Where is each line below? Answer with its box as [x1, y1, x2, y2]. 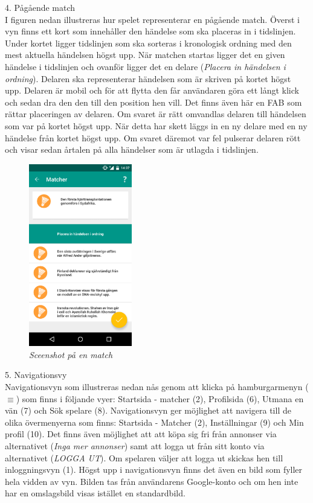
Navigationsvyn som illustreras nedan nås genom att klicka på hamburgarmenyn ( [5, 380, 309, 392]
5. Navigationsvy [5, 368, 67, 381]
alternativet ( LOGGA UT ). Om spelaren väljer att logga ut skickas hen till [5, 451, 283, 464]
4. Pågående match [5, 1, 76, 13]
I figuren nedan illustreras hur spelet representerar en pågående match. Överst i [5, 13, 300, 25]
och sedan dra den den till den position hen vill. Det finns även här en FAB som [5, 95, 302, 108]
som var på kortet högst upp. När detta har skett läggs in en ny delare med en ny [5, 119, 308, 132]
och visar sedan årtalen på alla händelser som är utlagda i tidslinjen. [5, 143, 259, 156]
